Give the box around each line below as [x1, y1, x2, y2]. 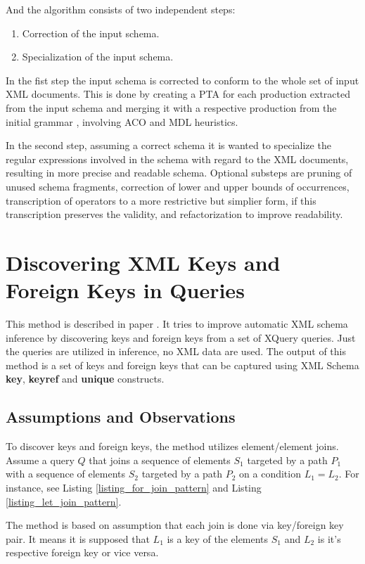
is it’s [317, 531, 341, 546]
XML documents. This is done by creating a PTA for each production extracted [6, 86, 350, 101]
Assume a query [6, 452, 75, 467]
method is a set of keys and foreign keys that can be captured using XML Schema [6, 357, 359, 372]
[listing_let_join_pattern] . [6, 494, 122, 508]
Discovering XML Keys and [6, 248, 281, 276]
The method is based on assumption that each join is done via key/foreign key [6, 518, 344, 532]
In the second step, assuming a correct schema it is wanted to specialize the [6, 138, 331, 153]
